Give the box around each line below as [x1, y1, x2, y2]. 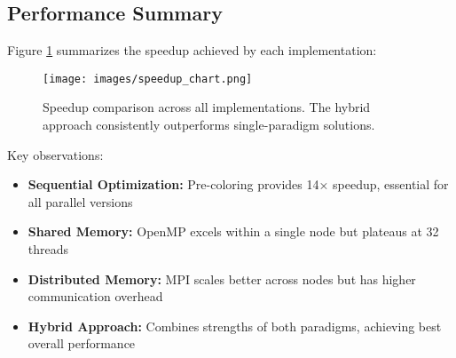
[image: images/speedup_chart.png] [43, 72, 253, 85]
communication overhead [28, 287, 163, 306]
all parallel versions [28, 192, 133, 211]
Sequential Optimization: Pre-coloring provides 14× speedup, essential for [28, 175, 449, 194]
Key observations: [7, 145, 104, 163]
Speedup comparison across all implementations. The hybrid [43, 98, 371, 116]
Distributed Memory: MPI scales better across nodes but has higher [28, 269, 416, 288]
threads [28, 240, 69, 259]
